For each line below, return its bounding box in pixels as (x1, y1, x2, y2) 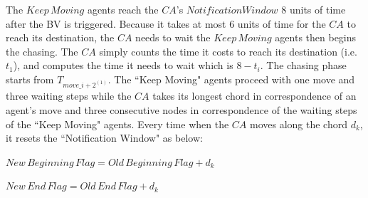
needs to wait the (135, 30, 211, 45)
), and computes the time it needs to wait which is (13, 58, 233, 73)
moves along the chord (249, 116, 347, 131)
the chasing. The (6, 43, 78, 58)
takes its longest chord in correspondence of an (152, 88, 357, 103)
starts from (6, 71, 54, 86)
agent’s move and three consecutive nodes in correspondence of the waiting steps (6, 103, 357, 118)
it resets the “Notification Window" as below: (6, 130, 203, 145)
